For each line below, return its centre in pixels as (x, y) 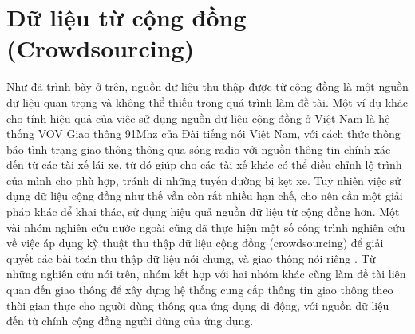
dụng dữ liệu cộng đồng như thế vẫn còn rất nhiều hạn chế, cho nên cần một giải (205, 196)
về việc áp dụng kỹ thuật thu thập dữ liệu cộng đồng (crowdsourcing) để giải (195, 243)
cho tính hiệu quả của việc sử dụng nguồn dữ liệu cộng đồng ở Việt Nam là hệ (198, 118)
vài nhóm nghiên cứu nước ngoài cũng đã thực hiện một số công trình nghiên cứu (206, 227)
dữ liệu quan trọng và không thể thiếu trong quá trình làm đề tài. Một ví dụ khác (207, 102)
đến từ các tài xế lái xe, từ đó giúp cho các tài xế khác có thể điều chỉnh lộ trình (204, 165)
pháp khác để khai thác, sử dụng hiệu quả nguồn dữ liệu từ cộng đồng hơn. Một (203, 212)
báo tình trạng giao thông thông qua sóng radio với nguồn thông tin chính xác (199, 149)
